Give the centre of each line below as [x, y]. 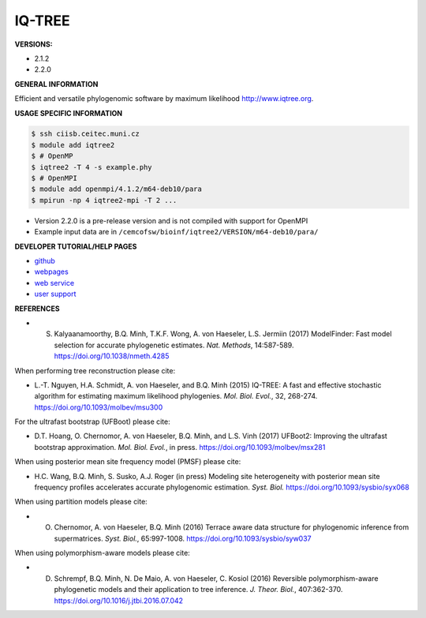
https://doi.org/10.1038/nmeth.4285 [112, 356]
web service [54, 283]
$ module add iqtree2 [73, 145]
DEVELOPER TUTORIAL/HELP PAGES [76, 246]
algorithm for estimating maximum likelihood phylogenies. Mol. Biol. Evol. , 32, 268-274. [176, 396]
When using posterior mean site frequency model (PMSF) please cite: [128, 462]
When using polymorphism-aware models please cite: [103, 552]
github [45, 260]
